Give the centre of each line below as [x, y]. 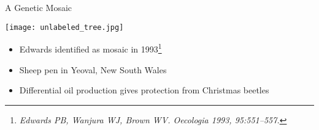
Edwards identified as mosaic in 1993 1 [90, 48]
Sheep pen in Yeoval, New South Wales [93, 69]
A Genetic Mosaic [39, 7]
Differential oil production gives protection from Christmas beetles [144, 90]
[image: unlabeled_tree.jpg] [64, 27]
